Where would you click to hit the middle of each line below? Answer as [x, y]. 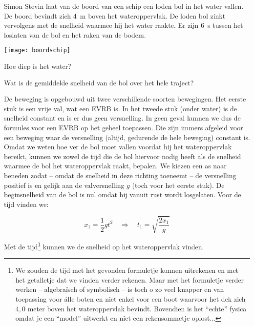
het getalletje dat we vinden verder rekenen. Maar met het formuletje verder [130, 279]
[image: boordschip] [37, 51]
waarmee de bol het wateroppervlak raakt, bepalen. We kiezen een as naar [115, 166]
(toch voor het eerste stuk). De [178, 185]
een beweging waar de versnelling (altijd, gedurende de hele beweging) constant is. [127, 137]
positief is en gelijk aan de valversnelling [64, 185]
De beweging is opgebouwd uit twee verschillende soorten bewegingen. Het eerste [125, 99]
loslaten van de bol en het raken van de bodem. [75, 34]
